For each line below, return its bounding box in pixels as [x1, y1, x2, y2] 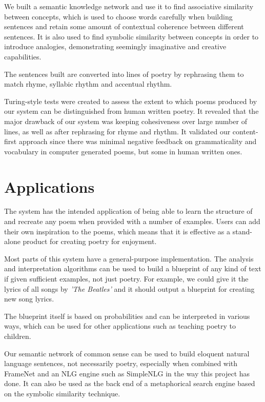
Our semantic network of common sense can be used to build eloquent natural [4, 348, 250, 358]
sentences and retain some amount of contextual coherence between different [4, 21, 244, 32]
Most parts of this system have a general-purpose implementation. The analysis [4, 253, 254, 264]
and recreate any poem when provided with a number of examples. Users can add [4, 216, 260, 227]
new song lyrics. [4, 293, 54, 304]
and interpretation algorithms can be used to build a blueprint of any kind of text [4, 263, 261, 274]
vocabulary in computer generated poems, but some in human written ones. [4, 146, 242, 156]
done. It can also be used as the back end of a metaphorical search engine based [4, 378, 255, 389]
